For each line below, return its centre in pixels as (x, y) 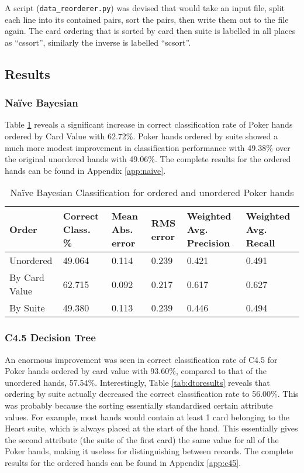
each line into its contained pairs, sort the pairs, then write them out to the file (147, 19)
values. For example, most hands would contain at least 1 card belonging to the (147, 417)
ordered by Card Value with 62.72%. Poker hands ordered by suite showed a (141, 136)
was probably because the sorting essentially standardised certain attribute (139, 405)
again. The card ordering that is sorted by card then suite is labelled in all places (150, 31)
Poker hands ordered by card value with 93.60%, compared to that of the (136, 371)
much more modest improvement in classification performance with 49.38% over (148, 147)
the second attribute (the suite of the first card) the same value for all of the (142, 439)
